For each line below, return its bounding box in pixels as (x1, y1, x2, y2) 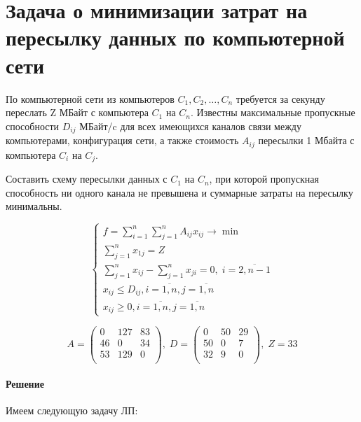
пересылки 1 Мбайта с (258, 133, 355, 148)
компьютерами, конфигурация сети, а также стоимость (6, 133, 239, 148)
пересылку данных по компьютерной (6, 23, 345, 52)
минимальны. (6, 199, 62, 213)
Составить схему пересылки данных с (6, 171, 168, 186)
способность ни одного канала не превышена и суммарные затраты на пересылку (6, 185, 353, 199)
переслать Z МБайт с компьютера (6, 105, 149, 120)
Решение (6, 377, 44, 391)
